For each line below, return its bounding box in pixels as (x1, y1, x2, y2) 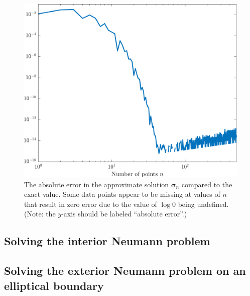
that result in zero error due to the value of (24, 198, 157, 209)
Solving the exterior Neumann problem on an (4, 263, 246, 278)
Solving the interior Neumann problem (4, 233, 210, 249)
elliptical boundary (4, 277, 104, 293)
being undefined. (178, 198, 229, 209)
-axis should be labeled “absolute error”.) (61, 208, 187, 219)
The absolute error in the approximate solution (24, 179, 169, 189)
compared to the (181, 179, 232, 189)
